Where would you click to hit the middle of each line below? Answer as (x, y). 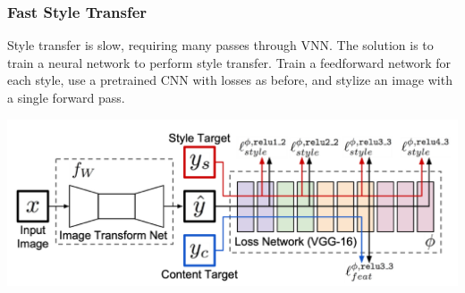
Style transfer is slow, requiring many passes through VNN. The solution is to (220, 45)
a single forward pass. (66, 97)
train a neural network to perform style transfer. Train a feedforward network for (229, 62)
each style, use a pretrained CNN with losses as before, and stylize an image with (230, 80)
